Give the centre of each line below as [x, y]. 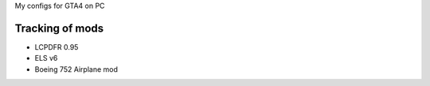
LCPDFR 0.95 [57, 47]
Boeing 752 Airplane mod [76, 69]
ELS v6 [46, 58]
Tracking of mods [59, 28]
